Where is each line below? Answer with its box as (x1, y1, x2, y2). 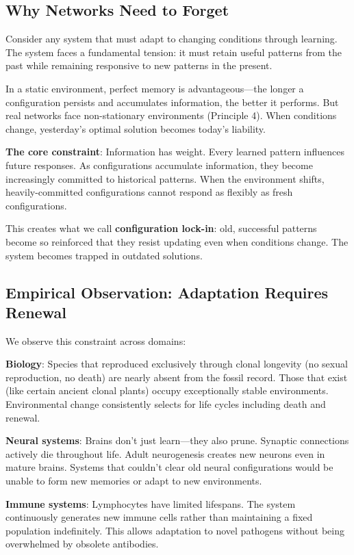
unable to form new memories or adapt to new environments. (5, 474, 262, 488)
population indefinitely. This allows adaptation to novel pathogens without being (5, 523, 344, 537)
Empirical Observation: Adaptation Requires (5, 281, 329, 302)
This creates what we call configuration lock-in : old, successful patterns (5, 221, 317, 235)
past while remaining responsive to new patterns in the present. (5, 58, 273, 73)
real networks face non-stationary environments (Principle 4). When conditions (5, 108, 337, 122)
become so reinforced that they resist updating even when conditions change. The (5, 234, 349, 248)
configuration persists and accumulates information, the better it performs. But (5, 94, 339, 109)
